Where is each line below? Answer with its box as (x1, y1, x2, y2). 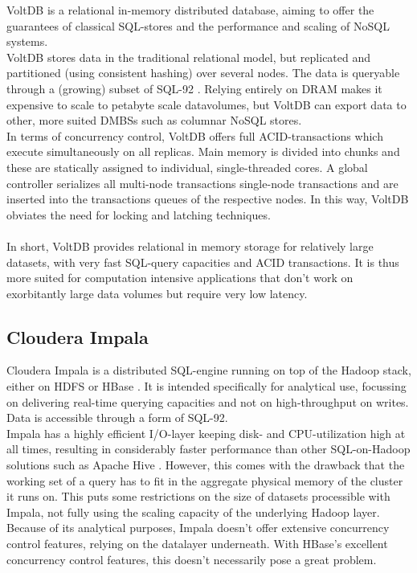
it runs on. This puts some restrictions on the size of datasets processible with (6, 488, 390, 505)
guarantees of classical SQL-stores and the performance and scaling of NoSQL (6, 17, 390, 34)
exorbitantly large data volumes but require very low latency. (6, 284, 308, 301)
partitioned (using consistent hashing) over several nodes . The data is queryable (6, 64, 400, 81)
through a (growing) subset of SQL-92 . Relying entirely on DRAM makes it (6, 80, 382, 96)
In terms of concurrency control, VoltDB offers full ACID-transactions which (6, 127, 383, 144)
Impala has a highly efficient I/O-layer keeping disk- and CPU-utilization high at (6, 424, 406, 441)
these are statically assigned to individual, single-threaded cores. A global (6, 158, 368, 175)
